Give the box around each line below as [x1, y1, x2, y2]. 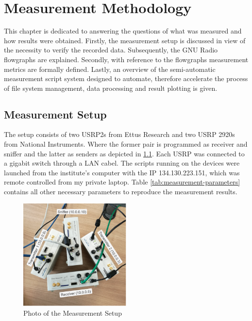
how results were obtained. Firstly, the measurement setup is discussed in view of [4, 35, 246, 45]
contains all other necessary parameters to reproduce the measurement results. [4, 186, 237, 197]
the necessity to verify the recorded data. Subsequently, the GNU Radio [4, 45, 218, 55]
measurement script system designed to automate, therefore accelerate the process [4, 73, 248, 84]
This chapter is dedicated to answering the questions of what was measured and [4, 26, 242, 36]
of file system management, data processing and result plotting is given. [4, 83, 218, 93]
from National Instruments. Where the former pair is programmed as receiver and [4, 139, 248, 149]
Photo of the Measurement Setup [23, 307, 122, 318]
